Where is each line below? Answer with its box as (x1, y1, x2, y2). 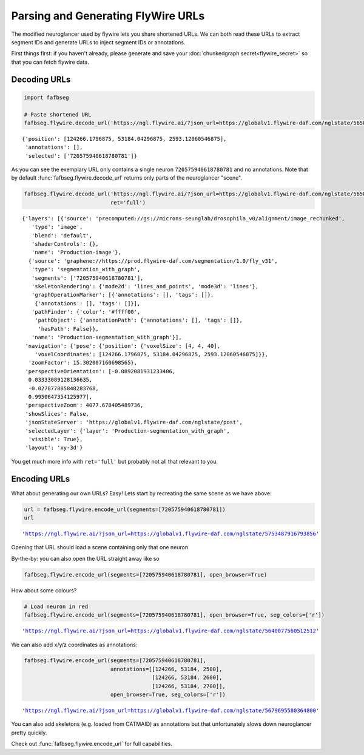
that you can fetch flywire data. (11, 58, 89, 66)
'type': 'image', (31, 223, 83, 231)
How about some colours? (11, 586, 77, 594)
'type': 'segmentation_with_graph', (31, 266, 141, 273)
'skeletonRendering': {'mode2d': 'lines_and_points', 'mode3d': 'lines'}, (31, 283, 259, 289)
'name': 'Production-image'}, (31, 249, 121, 256)
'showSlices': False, (25, 410, 90, 417)
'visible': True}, (28, 436, 83, 442)
